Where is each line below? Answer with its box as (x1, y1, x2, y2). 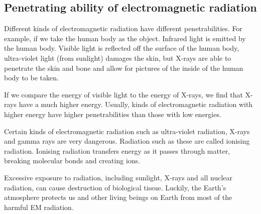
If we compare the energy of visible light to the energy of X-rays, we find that (4, 89, 243, 99)
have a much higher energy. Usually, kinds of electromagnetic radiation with (19, 99, 253, 110)
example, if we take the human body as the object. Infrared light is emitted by (4, 33, 246, 43)
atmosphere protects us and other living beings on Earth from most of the (4, 192, 232, 202)
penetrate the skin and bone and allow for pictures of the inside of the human (4, 62, 243, 73)
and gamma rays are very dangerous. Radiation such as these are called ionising (4, 136, 250, 146)
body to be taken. (4, 72, 59, 83)
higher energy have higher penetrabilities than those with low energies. (4, 109, 221, 119)
